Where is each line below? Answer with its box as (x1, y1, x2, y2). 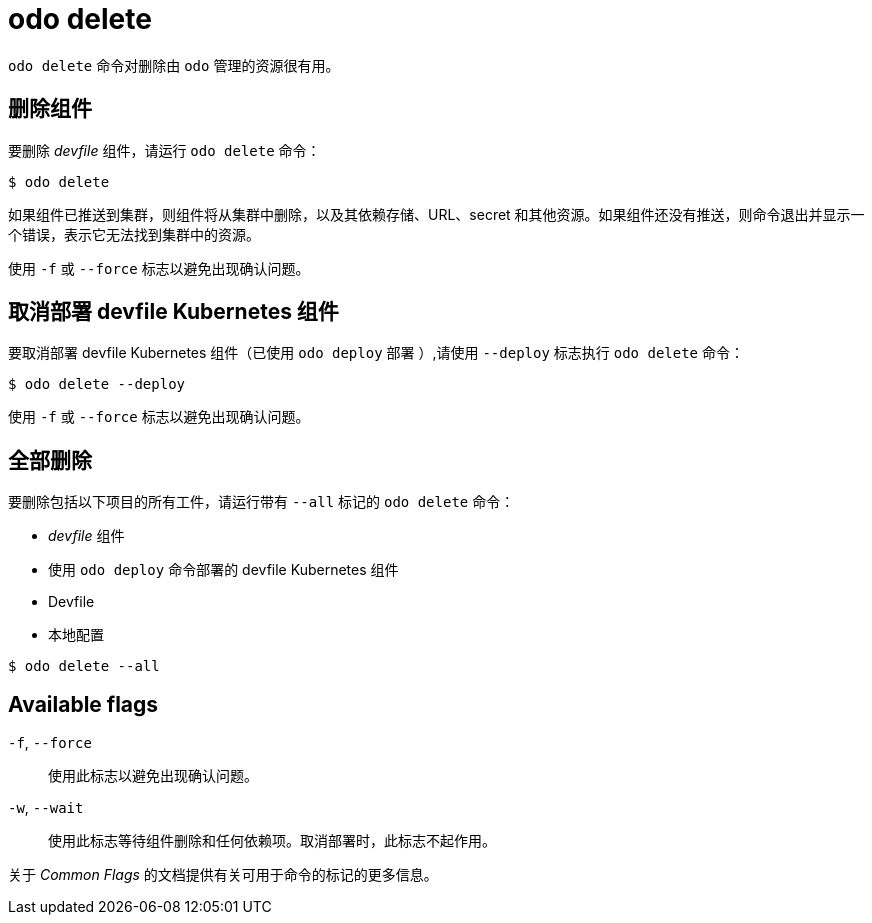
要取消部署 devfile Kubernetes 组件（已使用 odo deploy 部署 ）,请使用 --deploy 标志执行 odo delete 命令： (8, 344, 744, 362)
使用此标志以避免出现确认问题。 (48, 767, 258, 785)
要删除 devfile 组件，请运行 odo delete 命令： (8, 141, 321, 159)
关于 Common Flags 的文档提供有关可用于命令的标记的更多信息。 (8, 866, 438, 884)
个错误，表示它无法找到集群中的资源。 (8, 225, 260, 243)
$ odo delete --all (8, 658, 160, 675)
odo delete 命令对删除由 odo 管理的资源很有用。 (8, 56, 340, 74)
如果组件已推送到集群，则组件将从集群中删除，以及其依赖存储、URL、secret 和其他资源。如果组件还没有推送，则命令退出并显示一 (8, 205, 865, 223)
